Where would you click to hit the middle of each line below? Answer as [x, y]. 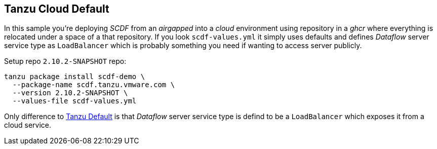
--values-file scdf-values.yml [74, 101]
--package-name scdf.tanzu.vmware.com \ [94, 85]
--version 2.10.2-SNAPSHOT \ [70, 93]
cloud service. [28, 125]
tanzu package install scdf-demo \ [75, 77]
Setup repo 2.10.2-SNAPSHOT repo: [65, 61]
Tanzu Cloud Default [57, 9]
